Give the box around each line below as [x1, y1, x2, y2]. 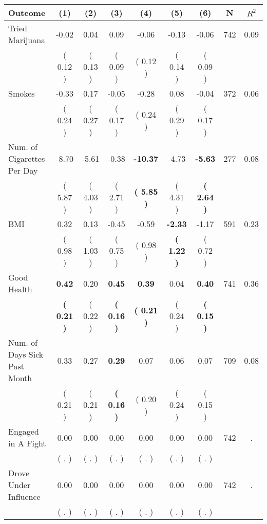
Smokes [8, 87, 35, 99]
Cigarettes [8, 153, 45, 164]
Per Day [8, 164, 38, 176]
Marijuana [8, 34, 46, 46]
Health [8, 283, 32, 295]
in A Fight [8, 437, 46, 449]
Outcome [8, 7, 46, 18]
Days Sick [8, 348, 44, 360]
